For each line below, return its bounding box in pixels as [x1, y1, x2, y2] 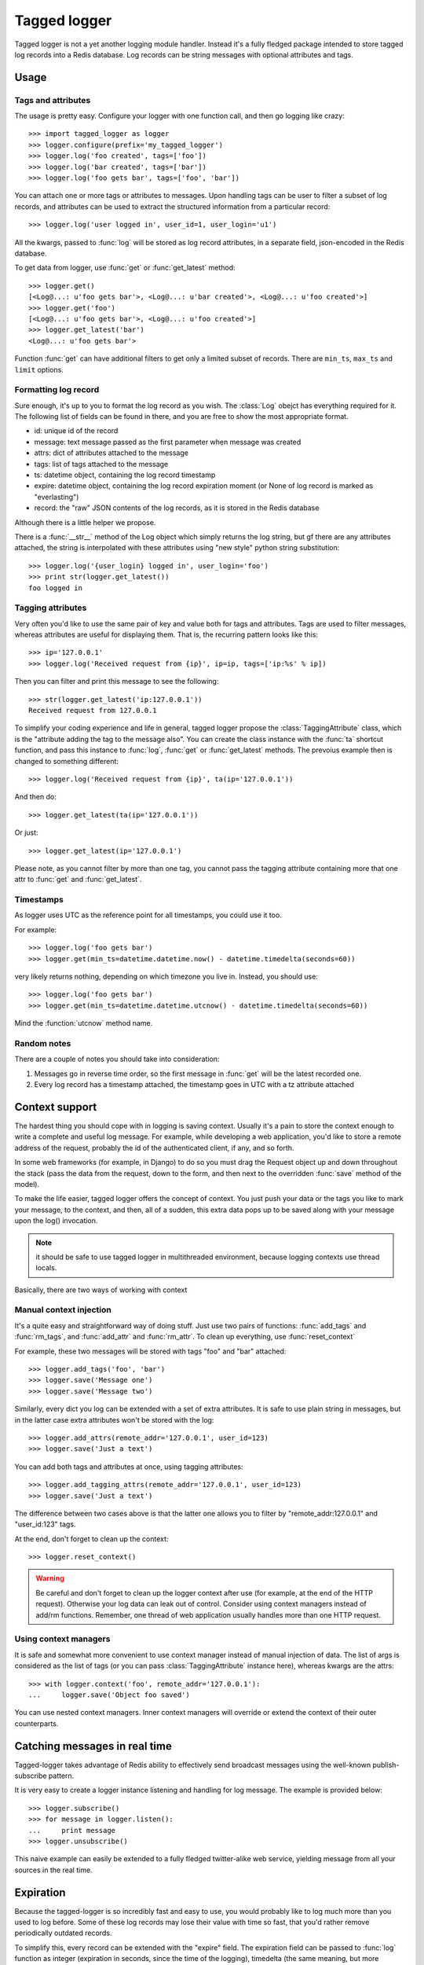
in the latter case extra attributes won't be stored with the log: [14, 1415, 214, 1424]
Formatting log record [14, 384, 100, 395]
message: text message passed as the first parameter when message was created [34, 437, 302, 446]
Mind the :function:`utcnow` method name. [14, 1019, 153, 1028]
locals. [35, 1263, 57, 1273]
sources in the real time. [14, 1865, 93, 1875]
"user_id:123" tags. [14, 1519, 76, 1529]
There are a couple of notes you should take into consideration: [14, 1054, 220, 1064]
